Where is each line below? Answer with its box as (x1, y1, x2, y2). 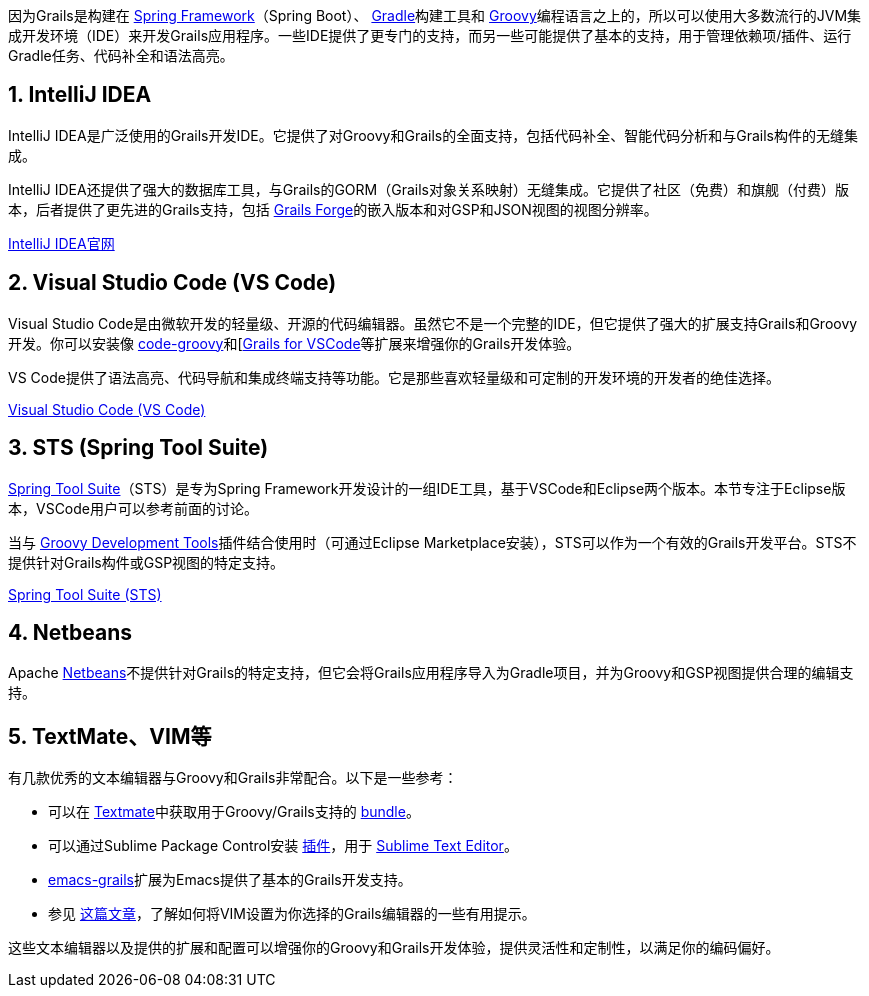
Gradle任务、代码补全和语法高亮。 (8, 47, 234, 64)
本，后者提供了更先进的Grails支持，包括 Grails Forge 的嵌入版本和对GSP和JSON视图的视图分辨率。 (8, 200, 658, 218)
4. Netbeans (8, 619, 133, 645)
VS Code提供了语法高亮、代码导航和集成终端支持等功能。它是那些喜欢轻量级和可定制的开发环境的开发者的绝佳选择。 (8, 368, 780, 386)
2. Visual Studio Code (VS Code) (8, 270, 337, 296)
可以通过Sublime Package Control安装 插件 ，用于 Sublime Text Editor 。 (48, 837, 518, 855)
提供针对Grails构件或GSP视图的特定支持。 (8, 553, 285, 571)
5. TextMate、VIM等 (8, 723, 212, 749)
